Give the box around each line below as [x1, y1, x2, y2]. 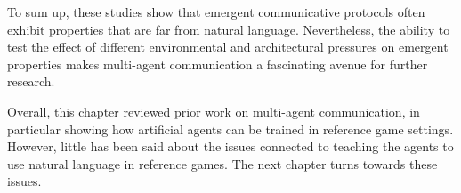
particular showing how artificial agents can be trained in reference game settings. [7, 119, 454, 138]
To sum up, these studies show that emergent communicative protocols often [7, 3, 425, 20]
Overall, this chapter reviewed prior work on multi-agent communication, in [7, 101, 420, 120]
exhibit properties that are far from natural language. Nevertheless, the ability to [7, 20, 450, 38]
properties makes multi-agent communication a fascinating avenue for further [7, 54, 428, 73]
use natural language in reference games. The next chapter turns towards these [7, 154, 438, 173]
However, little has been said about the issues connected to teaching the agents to [7, 137, 454, 156]
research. [7, 72, 55, 91]
